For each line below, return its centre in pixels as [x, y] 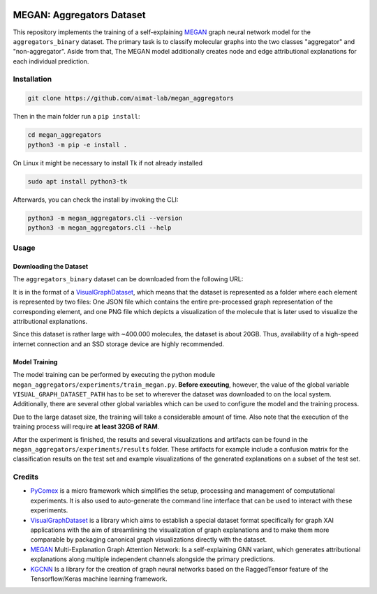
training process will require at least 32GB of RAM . [86, 426]
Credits [25, 477]
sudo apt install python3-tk [77, 181]
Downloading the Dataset [51, 267]
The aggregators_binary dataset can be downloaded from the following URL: [128, 279]
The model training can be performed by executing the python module [114, 375]
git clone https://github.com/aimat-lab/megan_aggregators [131, 98]
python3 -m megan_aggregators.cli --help [99, 228]
